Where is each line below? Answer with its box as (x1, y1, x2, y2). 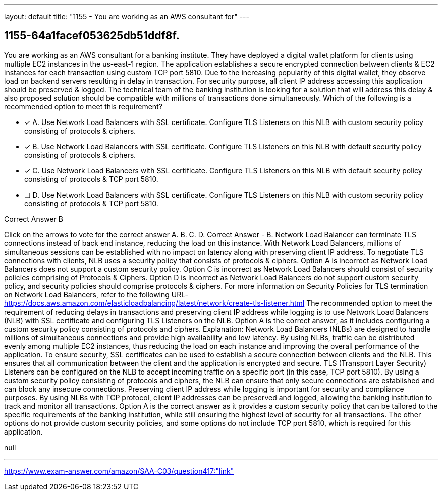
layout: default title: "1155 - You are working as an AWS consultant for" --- (4, 12, 250, 21)
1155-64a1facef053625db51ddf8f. (4, 29, 180, 42)
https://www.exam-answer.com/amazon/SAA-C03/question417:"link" (4, 466, 234, 475)
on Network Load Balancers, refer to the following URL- (4, 290, 188, 299)
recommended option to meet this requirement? (4, 102, 162, 111)
